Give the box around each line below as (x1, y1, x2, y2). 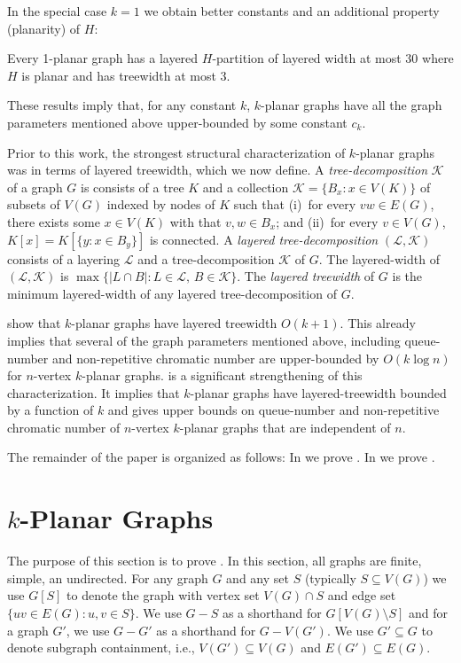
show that (7, 314, 61, 332)
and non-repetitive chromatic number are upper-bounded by (51, 348, 379, 367)
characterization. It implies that (7, 383, 180, 402)
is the (392, 267, 423, 285)
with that (169, 212, 222, 230)
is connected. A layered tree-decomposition (149, 230, 379, 248)
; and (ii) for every (276, 212, 379, 230)
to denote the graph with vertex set (66, 586, 260, 604)
